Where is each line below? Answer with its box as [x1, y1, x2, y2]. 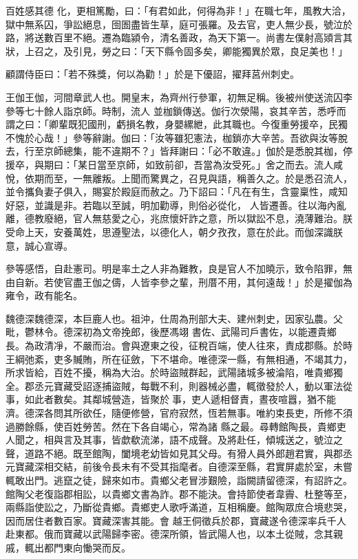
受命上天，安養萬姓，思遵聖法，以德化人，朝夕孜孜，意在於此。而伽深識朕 [6, 224, 343, 239]
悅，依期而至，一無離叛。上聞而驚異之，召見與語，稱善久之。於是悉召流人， [6, 171, 352, 185]
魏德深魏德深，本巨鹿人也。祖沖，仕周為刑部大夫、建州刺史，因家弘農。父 [6, 311, 343, 325]
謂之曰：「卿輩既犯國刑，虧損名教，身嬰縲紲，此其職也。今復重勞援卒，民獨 [6, 117, 348, 131]
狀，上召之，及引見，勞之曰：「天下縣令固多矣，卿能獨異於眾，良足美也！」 [6, 43, 348, 58]
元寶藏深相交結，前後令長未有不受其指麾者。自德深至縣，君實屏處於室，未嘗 [6, 459, 352, 474]
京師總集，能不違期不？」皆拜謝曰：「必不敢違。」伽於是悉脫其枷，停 [43, 144, 352, 158]
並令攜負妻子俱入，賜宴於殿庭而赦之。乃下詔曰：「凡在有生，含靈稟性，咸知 [6, 184, 348, 199]
